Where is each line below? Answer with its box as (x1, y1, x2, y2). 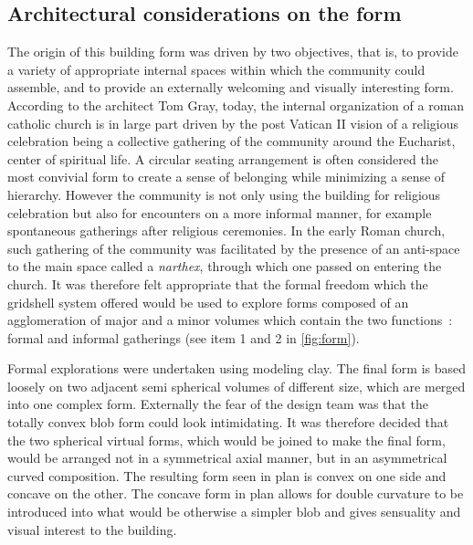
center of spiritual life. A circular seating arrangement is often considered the (7, 149, 438, 168)
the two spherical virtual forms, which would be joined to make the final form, (7, 430, 446, 449)
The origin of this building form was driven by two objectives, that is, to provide (7, 42, 458, 61)
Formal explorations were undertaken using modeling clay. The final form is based (7, 359, 466, 378)
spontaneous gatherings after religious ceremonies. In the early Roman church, (7, 221, 446, 240)
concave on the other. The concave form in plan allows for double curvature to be (7, 484, 464, 503)
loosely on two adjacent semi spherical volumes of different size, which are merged (7, 376, 466, 395)
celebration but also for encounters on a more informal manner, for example (7, 203, 432, 222)
